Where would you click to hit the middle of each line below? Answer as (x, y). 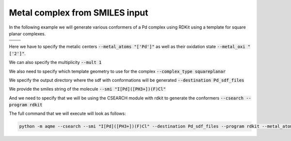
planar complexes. (27, 33)
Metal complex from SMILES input (79, 13)
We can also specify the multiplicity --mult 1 (55, 63)
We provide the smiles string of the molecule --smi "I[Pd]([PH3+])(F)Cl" (87, 89)
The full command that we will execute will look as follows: (67, 113)
